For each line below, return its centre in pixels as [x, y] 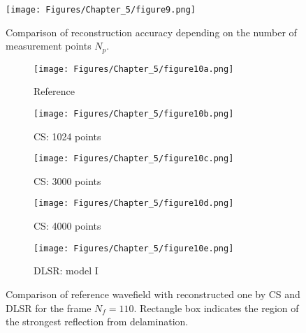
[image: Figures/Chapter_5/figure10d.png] [134, 203]
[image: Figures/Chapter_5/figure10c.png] [134, 159]
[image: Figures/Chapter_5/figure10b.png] [134, 113]
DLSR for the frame [49, 308]
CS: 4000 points [67, 226]
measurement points [49, 46]
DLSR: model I [66, 271]
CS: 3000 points [67, 180]
